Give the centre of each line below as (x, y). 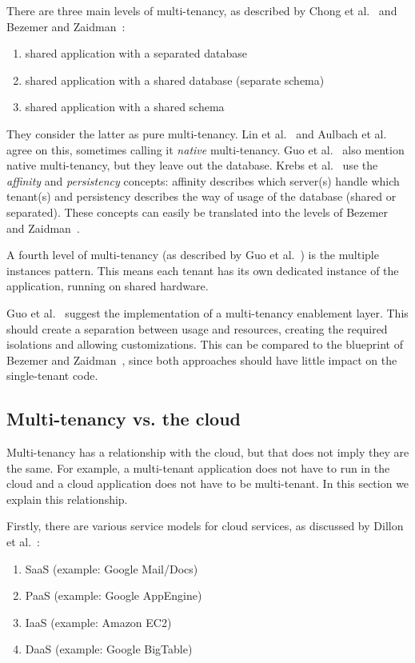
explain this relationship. (67, 499)
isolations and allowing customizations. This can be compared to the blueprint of (205, 344)
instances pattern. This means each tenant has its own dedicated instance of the (203, 270)
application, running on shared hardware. (108, 286)
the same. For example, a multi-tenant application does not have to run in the (198, 467)
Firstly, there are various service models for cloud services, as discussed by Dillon (205, 526)
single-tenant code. (52, 375)
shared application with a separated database (136, 53)
